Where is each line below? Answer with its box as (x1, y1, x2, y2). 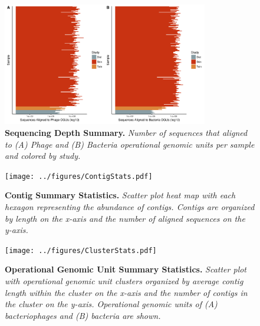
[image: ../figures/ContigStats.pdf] (5, 172, 153, 181)
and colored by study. (5, 149, 81, 162)
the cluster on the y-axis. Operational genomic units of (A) (5, 298, 218, 310)
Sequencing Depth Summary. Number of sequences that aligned (5, 126, 248, 138)
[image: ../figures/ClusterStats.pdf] (5, 246, 157, 255)
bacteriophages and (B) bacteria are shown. (5, 309, 161, 321)
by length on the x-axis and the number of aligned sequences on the (5, 212, 245, 224)
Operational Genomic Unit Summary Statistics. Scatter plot (5, 263, 247, 275)
